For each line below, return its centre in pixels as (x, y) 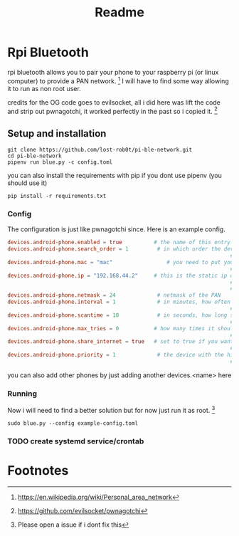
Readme (119, 12)
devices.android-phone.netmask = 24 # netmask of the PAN (114, 295)
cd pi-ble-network (34, 156)
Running (22, 394)
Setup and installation (57, 133)
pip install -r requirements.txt (57, 196)
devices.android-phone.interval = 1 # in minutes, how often (119, 302)
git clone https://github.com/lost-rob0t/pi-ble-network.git (100, 150)
